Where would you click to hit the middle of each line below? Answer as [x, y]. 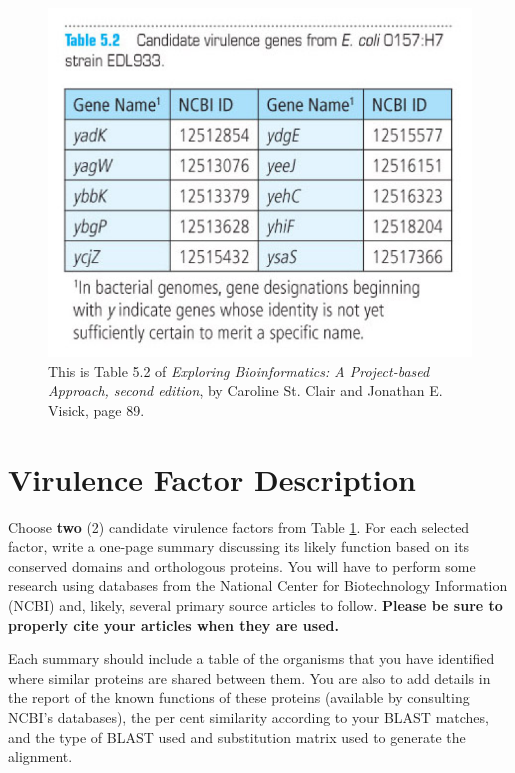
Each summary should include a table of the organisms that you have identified [251, 658]
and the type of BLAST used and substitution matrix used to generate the [237, 736]
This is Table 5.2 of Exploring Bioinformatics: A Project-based [239, 370]
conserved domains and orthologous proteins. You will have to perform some [242, 565]
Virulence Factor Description [212, 478]
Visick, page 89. [96, 409]
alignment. [40, 756]
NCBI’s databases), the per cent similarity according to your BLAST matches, [248, 716]
